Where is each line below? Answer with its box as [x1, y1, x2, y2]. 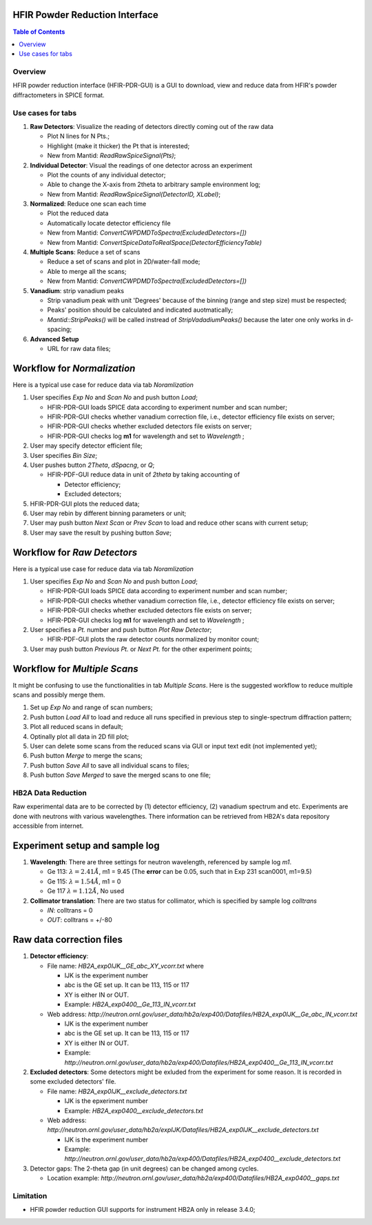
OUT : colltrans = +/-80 [47, 916, 113, 924]
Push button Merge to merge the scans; [30, 752, 143, 760]
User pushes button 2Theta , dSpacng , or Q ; [30, 461, 155, 469]
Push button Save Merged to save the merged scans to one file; [30, 771, 211, 779]
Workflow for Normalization [12, 362, 136, 374]
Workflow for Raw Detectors [12, 546, 138, 558]
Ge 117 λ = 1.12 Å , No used [47, 887, 125, 895]
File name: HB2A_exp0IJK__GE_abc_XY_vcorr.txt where [47, 962, 205, 970]
